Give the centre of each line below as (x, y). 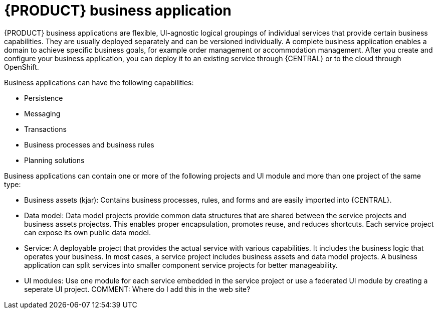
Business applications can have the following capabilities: (99, 82)
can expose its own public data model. (87, 232)
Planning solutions (54, 160)
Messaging (42, 113)
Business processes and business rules (89, 144)
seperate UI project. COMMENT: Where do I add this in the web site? (137, 289)
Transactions (45, 129)
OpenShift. (22, 67)
